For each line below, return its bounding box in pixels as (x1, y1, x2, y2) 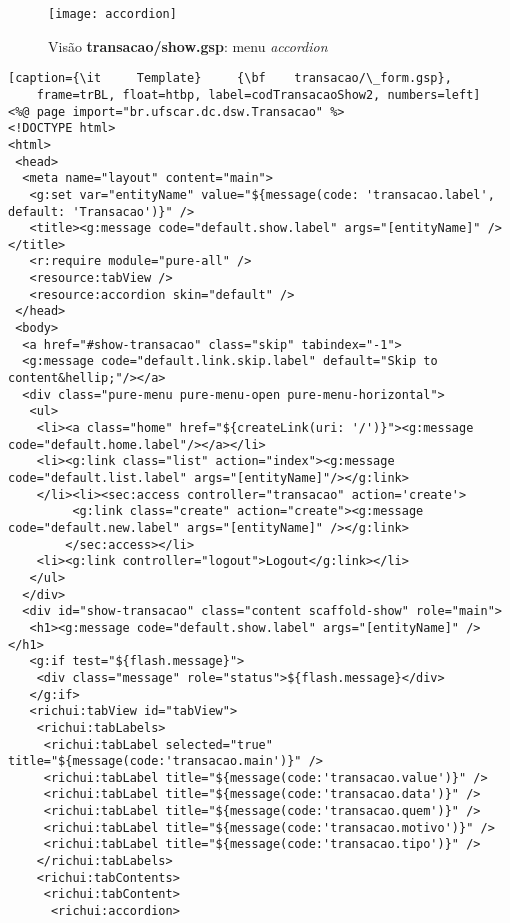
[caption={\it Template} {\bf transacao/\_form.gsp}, (8, 71, 452, 86)
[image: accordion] (48, 7, 177, 21)
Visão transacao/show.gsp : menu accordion (48, 35, 328, 56)
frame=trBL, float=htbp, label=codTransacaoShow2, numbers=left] (36, 87, 481, 102)
